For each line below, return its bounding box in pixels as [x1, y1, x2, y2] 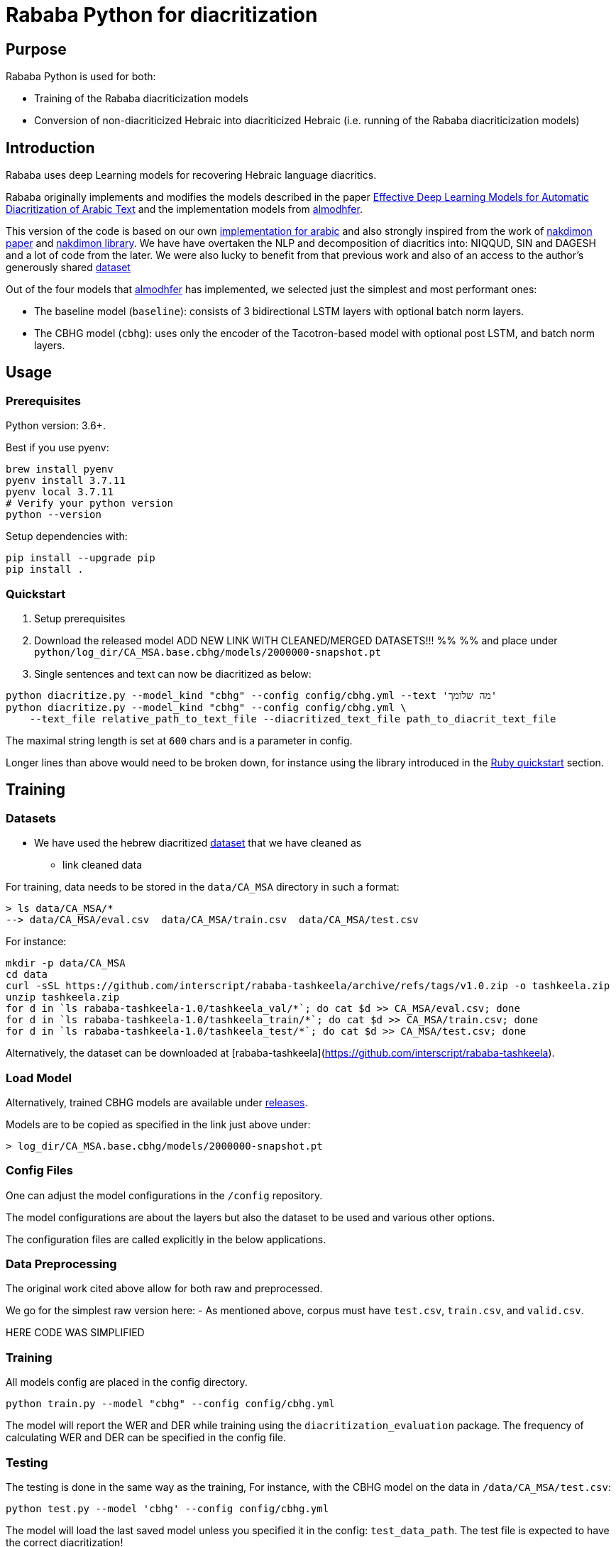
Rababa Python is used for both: [6, 70, 156, 83]
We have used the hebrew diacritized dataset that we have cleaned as [34, 837, 362, 849]
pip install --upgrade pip [6, 552, 155, 564]
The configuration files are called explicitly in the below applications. [6, 1233, 326, 1245]
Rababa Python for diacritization [6, 3, 318, 27]
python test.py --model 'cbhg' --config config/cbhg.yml [6, 1502, 329, 1514]
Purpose [6, 40, 67, 58]
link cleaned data [62, 859, 143, 871]
